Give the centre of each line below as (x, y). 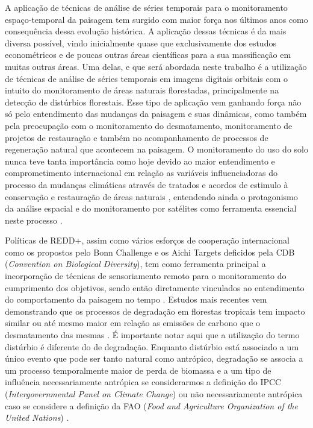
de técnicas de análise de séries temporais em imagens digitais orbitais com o (147, 78)
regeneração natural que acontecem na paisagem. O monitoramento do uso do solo (156, 149)
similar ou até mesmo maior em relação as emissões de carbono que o (133, 323)
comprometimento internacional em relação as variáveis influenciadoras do (141, 173)
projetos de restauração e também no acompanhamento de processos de (137, 137)
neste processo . (34, 220)
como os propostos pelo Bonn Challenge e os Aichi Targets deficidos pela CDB (150, 252)
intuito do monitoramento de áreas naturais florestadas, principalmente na (142, 90)
